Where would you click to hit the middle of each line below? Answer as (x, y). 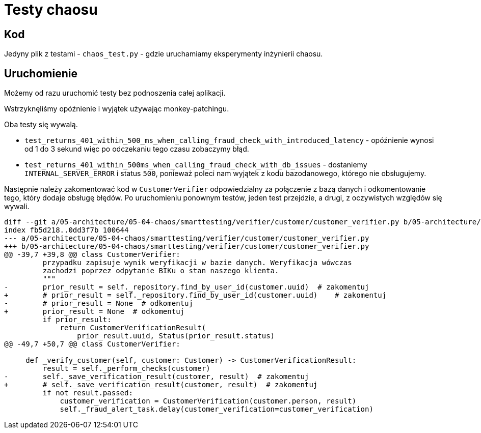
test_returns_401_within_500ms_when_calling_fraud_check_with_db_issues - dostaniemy (196, 165)
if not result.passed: (88, 393)
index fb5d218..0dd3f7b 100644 (66, 230)
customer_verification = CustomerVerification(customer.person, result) (208, 401)
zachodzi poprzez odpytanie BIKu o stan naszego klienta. (161, 271)
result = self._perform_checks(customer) (126, 369)
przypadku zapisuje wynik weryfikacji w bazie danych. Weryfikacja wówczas (197, 263)
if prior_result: (77, 320)
